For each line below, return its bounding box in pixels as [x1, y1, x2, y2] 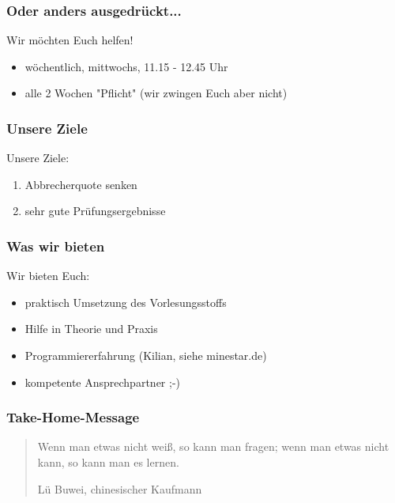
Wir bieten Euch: [6, 267, 90, 284]
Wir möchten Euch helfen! [6, 32, 134, 48]
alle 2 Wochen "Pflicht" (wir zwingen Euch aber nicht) [24, 85, 288, 101]
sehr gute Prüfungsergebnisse [24, 202, 166, 219]
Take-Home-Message [6, 407, 140, 427]
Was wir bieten [6, 236, 105, 255]
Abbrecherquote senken [24, 176, 137, 192]
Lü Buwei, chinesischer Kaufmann [37, 480, 202, 497]
